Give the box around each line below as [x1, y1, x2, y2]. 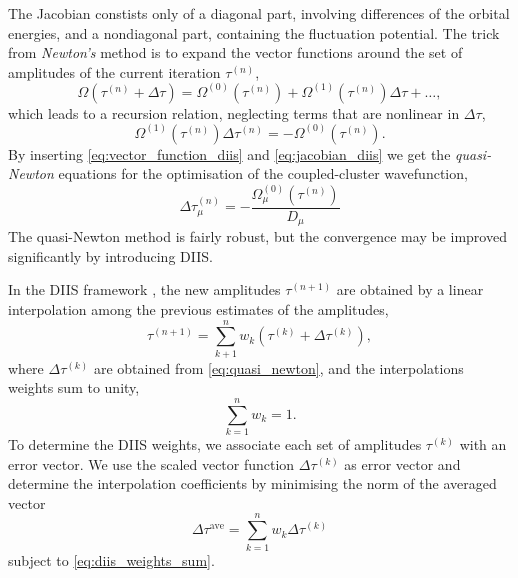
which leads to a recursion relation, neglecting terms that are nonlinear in [8, 102, 460, 123]
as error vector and [344, 453, 461, 474]
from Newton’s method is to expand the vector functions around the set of [8, 42, 463, 63]
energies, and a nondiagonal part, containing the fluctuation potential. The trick [8, 22, 500, 43]
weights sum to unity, [8, 377, 140, 398]
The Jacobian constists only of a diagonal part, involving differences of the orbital [8, 3, 510, 23]
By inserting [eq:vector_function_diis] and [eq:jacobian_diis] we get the [8, 143, 451, 164]
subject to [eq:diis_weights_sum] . [8, 549, 215, 570]
